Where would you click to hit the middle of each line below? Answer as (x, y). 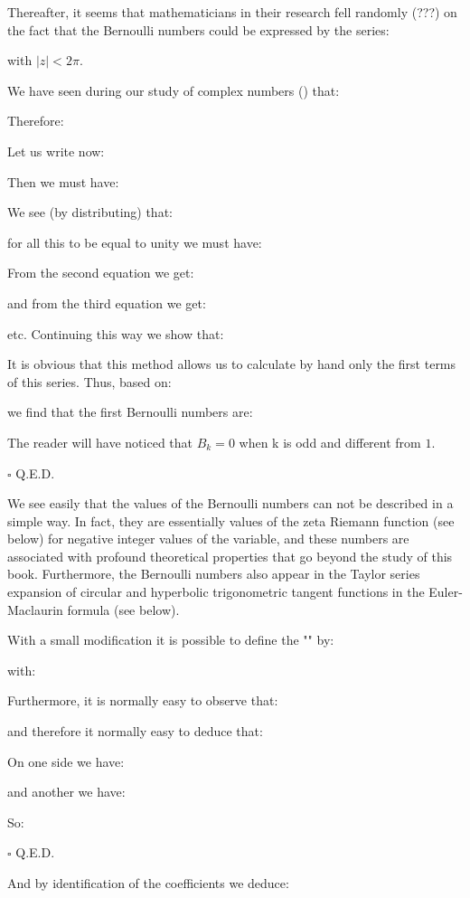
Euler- (446, 592)
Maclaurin (35, 609)
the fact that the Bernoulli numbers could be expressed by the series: (198, 29)
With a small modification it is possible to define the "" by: (171, 640)
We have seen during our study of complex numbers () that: (174, 90)
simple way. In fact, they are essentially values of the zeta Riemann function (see (231, 520)
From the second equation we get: (101, 273)
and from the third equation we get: (107, 302)
